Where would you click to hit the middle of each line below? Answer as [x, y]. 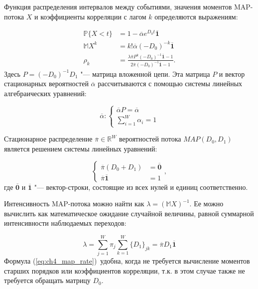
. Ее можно [206, 204]
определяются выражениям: [196, 16]
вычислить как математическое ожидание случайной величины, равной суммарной [129, 213]
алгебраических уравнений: [45, 93]
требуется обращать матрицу [47, 280]
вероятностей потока [150, 139]
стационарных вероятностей [46, 83]
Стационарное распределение [48, 139]
